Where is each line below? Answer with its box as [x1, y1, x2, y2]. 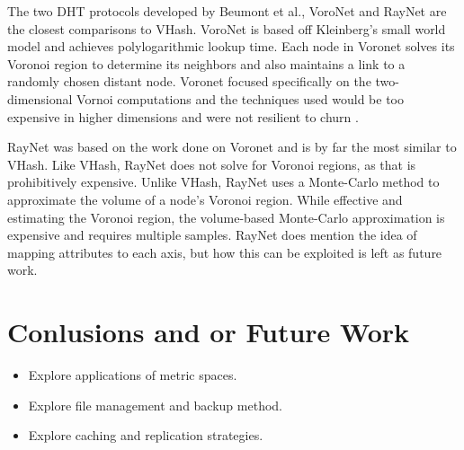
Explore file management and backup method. [28, 395, 282, 414]
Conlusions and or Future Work [7, 313, 410, 350]
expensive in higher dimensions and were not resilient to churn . [7, 107, 359, 126]
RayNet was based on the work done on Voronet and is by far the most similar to [7, 137, 457, 156]
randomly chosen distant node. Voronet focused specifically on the [7, 72, 371, 91]
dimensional [7, 89, 73, 108]
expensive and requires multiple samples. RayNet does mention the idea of [7, 225, 417, 244]
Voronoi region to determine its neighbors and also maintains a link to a [7, 54, 406, 73]
